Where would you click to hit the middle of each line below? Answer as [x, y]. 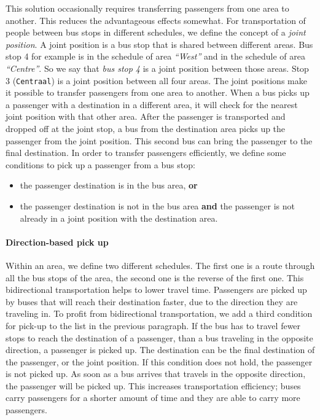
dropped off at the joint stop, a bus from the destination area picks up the [146, 128]
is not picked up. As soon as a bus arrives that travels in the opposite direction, [156, 374]
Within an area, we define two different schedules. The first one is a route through [160, 265]
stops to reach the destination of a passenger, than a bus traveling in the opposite [159, 337]
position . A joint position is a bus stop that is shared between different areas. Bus [159, 44]
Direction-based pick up [57, 242]
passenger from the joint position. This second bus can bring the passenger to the [159, 140]
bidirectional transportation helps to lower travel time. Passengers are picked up [156, 290]
